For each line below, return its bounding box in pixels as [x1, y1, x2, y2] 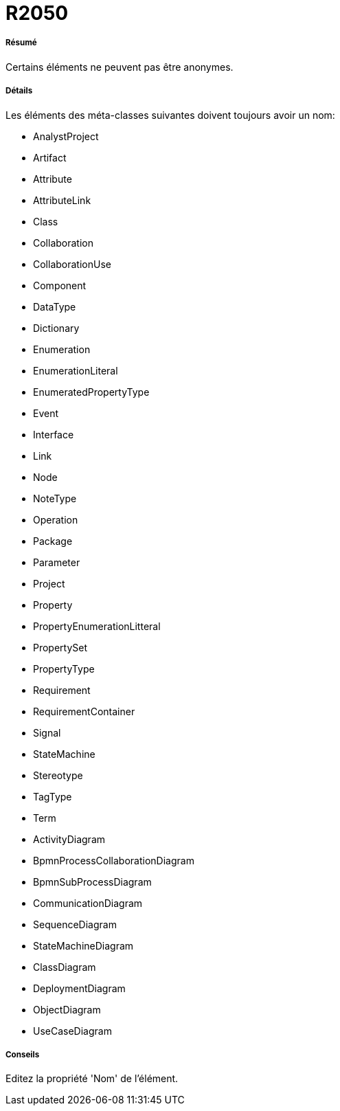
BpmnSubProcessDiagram [33, 875, 152, 888]
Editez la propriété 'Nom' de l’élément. [5, 1073, 179, 1085]
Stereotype [33, 769, 83, 781]
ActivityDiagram [33, 833, 106, 845]
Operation [33, 513, 78, 526]
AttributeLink [33, 194, 91, 206]
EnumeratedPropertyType [33, 385, 150, 398]
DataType [33, 300, 76, 313]
